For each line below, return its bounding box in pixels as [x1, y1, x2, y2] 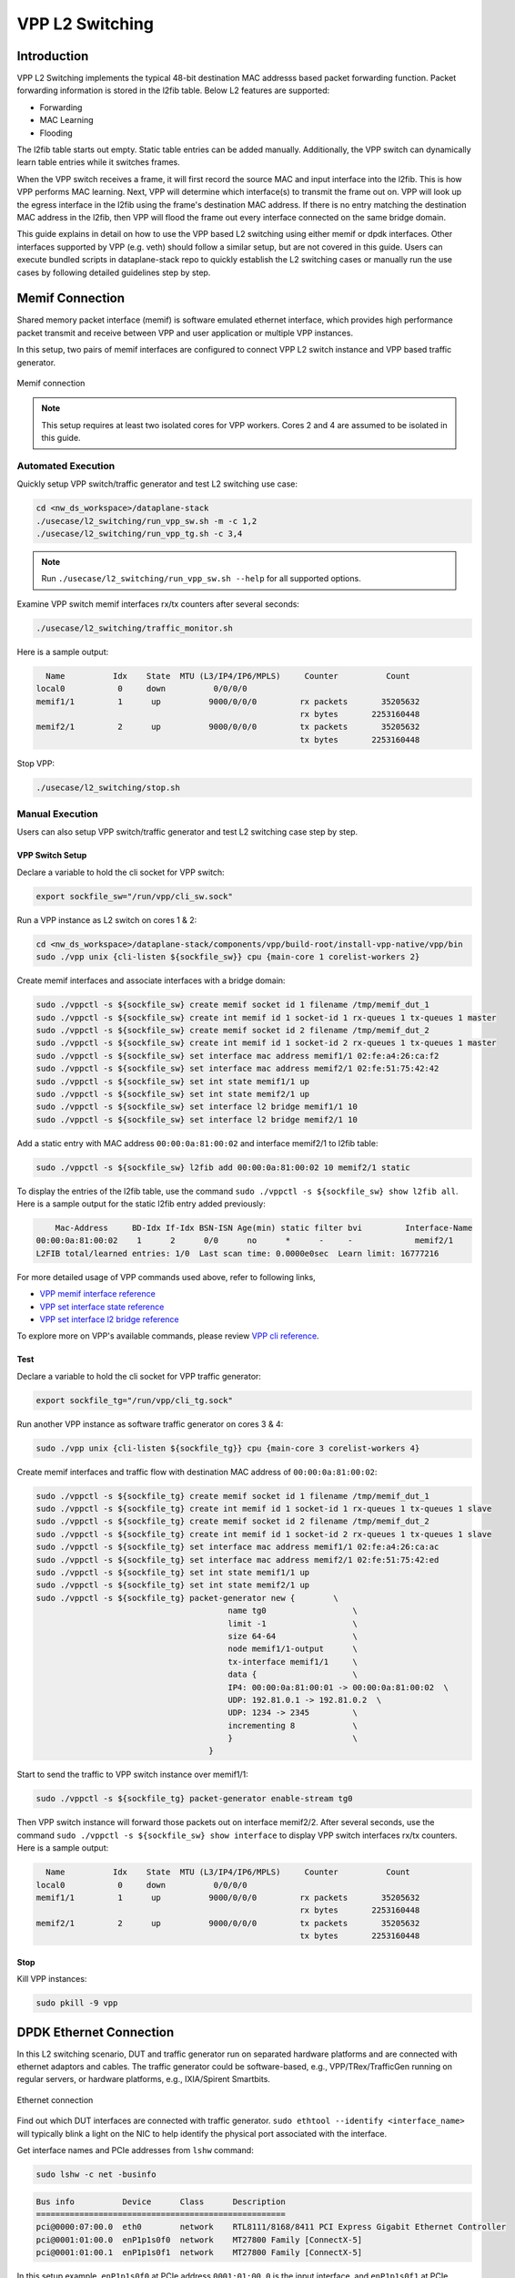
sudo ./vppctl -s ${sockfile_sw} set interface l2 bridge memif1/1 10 [35, 1102, 358, 1112]
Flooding [39, 128, 73, 139]
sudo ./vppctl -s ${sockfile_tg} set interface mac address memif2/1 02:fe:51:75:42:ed [35, 1555, 439, 1565]
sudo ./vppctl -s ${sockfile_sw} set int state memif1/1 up [35, 1076, 310, 1086]
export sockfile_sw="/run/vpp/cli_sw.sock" [35, 891, 234, 901]
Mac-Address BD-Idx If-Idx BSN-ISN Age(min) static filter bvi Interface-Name [55, 1223, 473, 1233]
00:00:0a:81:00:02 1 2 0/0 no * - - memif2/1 [35, 1236, 454, 1246]
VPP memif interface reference [39, 1288, 157, 1299]
